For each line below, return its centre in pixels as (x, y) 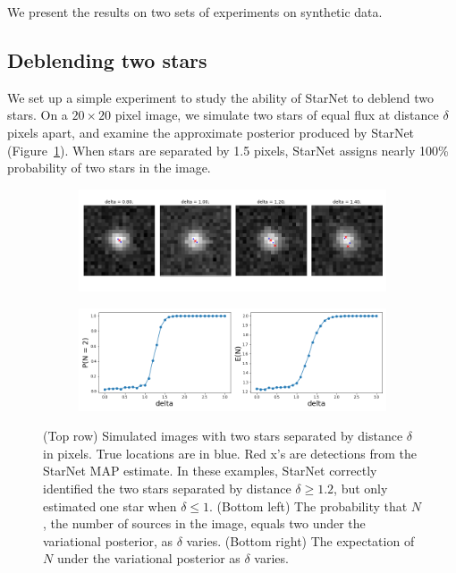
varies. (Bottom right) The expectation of (300, 540)
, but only (361, 489)
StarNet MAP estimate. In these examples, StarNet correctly (210, 471)
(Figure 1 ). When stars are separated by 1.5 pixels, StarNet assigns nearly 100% (228, 150)
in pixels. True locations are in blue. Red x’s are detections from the (230, 453)
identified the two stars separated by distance (167, 489)
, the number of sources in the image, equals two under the (204, 523)
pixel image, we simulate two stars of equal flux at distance (277, 115)
